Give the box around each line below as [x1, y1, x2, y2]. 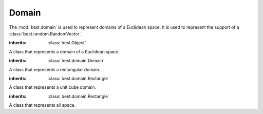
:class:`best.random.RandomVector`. [9, 31, 82, 36]
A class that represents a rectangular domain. [9, 66, 101, 72]
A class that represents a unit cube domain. [9, 84, 96, 90]
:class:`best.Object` [47, 40, 86, 46]
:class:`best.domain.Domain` [47, 58, 105, 64]
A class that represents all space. [9, 102, 76, 108]
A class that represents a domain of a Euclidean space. [9, 49, 119, 54]
